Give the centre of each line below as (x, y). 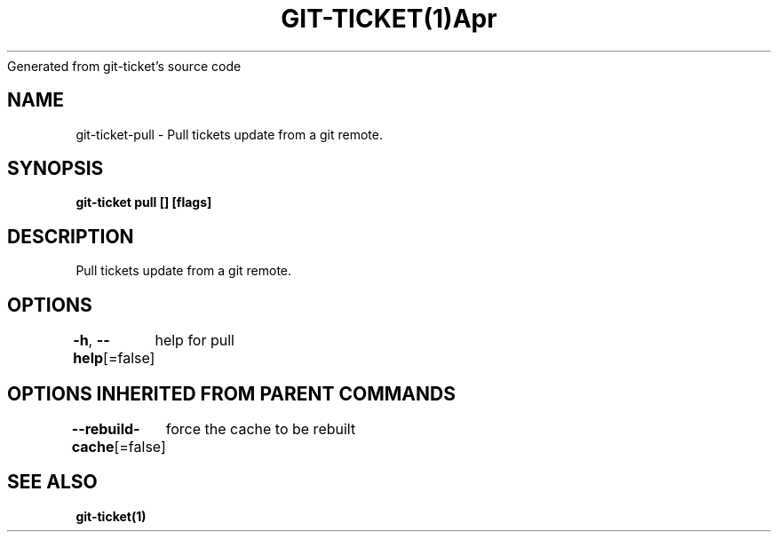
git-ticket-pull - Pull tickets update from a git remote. (229, 134)
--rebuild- (106, 428)
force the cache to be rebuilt (261, 428)
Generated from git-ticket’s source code (124, 66)
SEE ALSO (52, 482)
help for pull (194, 341)
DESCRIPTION (71, 236)
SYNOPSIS (56, 169)
